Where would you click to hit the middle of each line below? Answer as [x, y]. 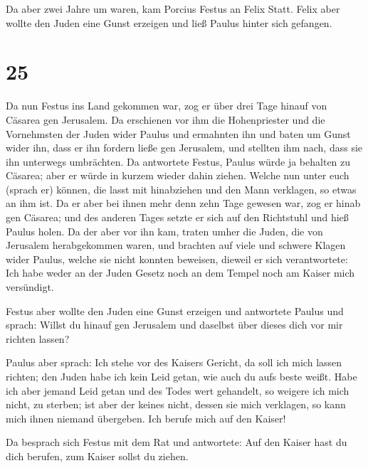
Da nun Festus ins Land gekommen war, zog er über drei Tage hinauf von [167, 106]
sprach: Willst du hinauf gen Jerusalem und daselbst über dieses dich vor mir [174, 325]
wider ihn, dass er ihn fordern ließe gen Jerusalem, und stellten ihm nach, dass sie [184, 148]
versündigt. [30, 287]
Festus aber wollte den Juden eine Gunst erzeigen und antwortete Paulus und [175, 310]
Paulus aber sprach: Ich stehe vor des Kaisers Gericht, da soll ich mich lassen [174, 362]
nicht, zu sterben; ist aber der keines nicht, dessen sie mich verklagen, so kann [176, 404]
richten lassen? [38, 338]
